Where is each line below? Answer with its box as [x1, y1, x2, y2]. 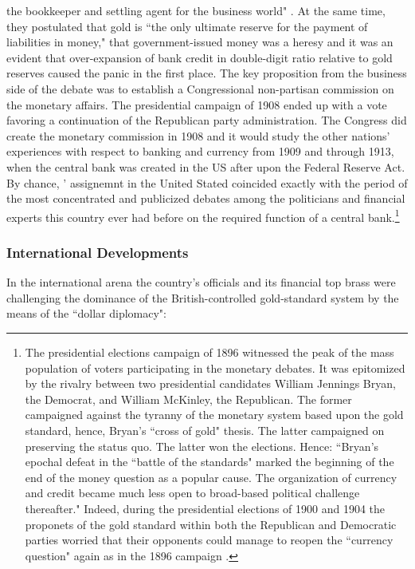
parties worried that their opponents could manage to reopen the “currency [25, 531, 393, 548]
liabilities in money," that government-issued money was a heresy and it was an [6, 34, 393, 50]
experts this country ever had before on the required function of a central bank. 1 [6, 206, 400, 225]
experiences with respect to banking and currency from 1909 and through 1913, [6, 143, 394, 160]
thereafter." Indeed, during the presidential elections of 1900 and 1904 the [25, 500, 386, 516]
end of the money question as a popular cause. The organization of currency [25, 468, 397, 485]
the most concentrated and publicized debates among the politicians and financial [6, 190, 405, 207]
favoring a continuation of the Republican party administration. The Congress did [6, 112, 407, 128]
